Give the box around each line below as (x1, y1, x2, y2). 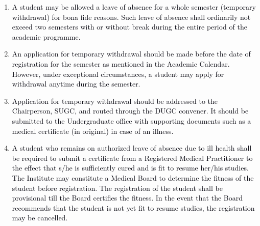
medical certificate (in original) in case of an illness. (12, 125, 174, 136)
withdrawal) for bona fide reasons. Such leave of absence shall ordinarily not (12, 11, 251, 22)
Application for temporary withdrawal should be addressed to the (12, 95, 218, 106)
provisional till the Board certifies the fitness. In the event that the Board (12, 192, 243, 203)
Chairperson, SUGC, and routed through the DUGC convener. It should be (12, 105, 249, 116)
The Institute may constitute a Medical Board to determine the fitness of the (12, 172, 254, 183)
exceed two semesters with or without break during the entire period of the (12, 21, 247, 32)
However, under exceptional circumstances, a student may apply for (12, 68, 224, 79)
